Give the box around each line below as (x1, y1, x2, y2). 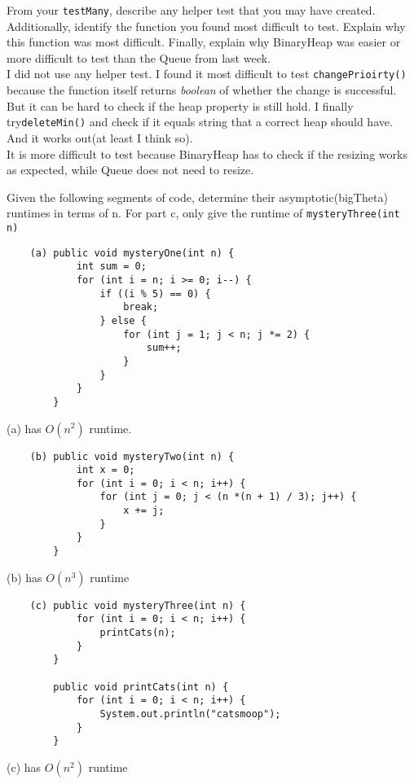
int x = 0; (76, 464, 135, 476)
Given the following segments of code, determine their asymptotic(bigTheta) (7, 188, 388, 205)
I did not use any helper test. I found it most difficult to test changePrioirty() (7, 65, 407, 82)
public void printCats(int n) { (53, 681, 229, 693)
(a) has (7, 419, 42, 436)
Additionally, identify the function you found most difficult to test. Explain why (7, 17, 406, 34)
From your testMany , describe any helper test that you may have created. (7, 2, 376, 18)
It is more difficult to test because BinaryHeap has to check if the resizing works (7, 145, 407, 162)
